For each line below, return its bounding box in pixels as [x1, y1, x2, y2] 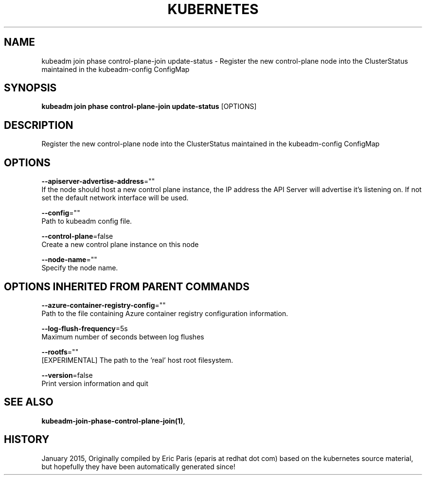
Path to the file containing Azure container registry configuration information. [41, 309, 288, 318]
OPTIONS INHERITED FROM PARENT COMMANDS [4, 280, 249, 293]
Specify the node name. [41, 264, 118, 272]
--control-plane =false [41, 232, 113, 241]
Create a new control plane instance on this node [41, 240, 199, 249]
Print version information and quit [41, 379, 148, 388]
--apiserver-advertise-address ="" [41, 177, 155, 186]
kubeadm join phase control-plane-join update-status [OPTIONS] [41, 102, 257, 111]
